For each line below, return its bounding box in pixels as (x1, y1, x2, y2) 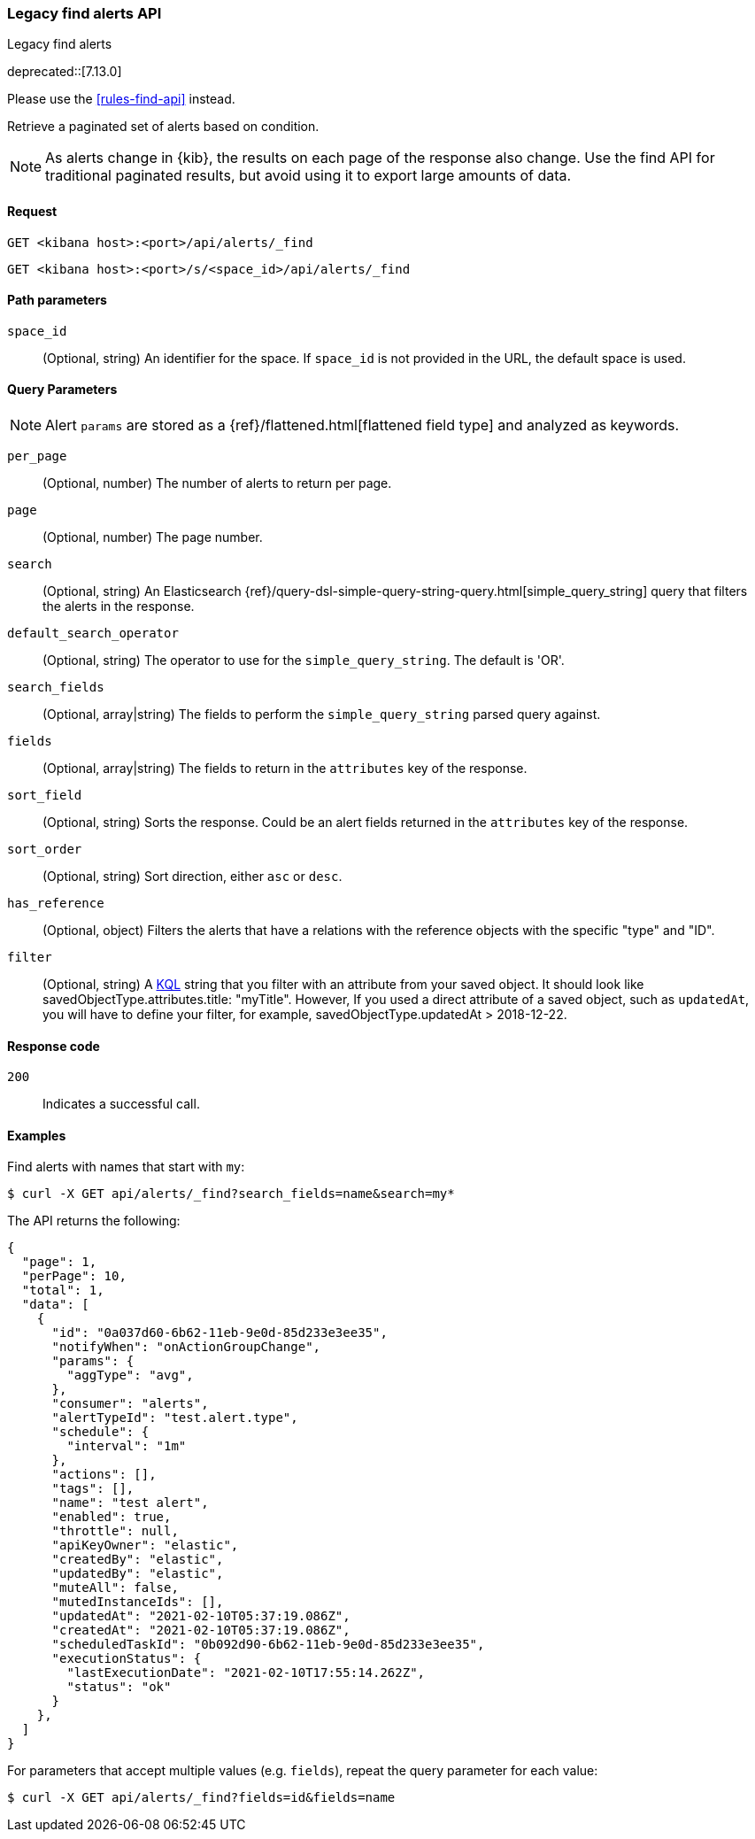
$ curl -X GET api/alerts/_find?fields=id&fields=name (7, 1790, 396, 1805)
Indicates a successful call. (42, 1096, 200, 1112)
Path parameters (7, 292, 107, 308)
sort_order (7, 842, 82, 857)
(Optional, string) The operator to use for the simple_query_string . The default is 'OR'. (42, 653, 565, 668)
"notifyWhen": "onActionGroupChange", (51, 1340, 321, 1355)
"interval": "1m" (66, 1439, 187, 1454)
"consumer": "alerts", (51, 1396, 209, 1411)
